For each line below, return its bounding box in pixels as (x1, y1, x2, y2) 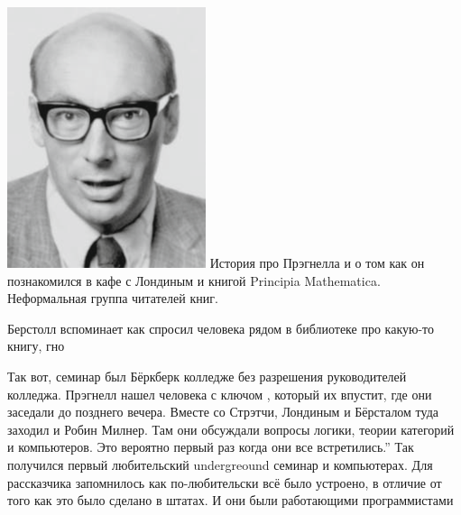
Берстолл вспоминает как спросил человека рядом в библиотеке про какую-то (7, 318, 435, 337)
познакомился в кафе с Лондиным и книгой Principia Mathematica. (7, 271, 381, 290)
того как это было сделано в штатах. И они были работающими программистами (7, 491, 454, 510)
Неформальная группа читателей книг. (7, 289, 218, 308)
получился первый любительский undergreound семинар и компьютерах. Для (7, 455, 433, 474)
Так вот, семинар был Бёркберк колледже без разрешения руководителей (7, 366, 407, 385)
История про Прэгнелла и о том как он (209, 253, 425, 271)
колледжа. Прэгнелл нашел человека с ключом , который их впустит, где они (7, 384, 432, 403)
